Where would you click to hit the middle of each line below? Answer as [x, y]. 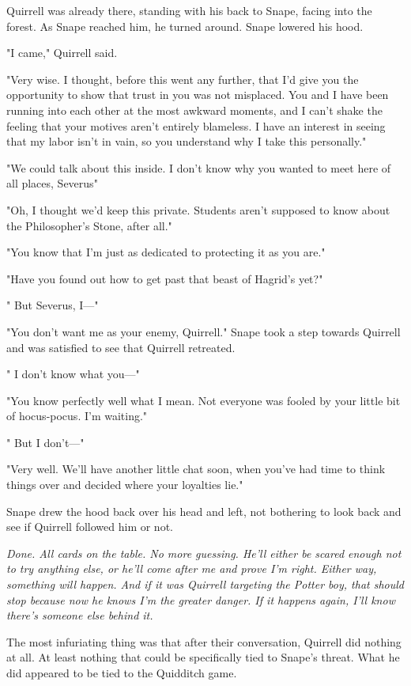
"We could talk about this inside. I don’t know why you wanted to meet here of [199, 167]
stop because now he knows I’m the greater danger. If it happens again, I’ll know [201, 599]
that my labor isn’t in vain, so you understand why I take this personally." [187, 141]
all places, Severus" [52, 183]
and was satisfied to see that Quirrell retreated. [121, 347]
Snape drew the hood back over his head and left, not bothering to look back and [204, 511]
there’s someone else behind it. [80, 615]
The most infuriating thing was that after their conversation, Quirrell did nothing [204, 641]
